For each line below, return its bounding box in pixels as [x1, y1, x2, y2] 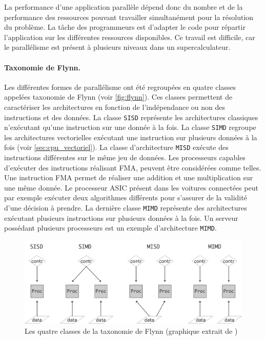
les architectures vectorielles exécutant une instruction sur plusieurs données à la [4, 131, 257, 142]
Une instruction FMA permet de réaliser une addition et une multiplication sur [4, 172, 253, 183]
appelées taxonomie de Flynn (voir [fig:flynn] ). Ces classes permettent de [4, 91, 233, 102]
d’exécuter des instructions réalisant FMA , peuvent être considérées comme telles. [4, 162, 261, 173]
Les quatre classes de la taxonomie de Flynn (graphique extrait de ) [25, 326, 238, 336]
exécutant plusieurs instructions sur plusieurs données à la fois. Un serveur [4, 212, 238, 223]
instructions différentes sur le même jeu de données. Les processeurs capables [4, 152, 246, 163]
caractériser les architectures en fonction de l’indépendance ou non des [4, 101, 225, 112]
